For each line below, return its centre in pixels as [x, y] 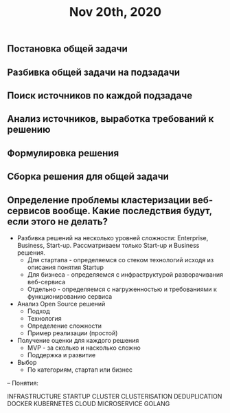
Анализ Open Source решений [61, 304]
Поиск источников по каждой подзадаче [100, 95]
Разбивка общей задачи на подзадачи [94, 72]
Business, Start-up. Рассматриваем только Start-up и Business [108, 245]
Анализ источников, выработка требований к [111, 119]
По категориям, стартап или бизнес [80, 370]
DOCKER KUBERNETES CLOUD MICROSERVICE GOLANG [89, 403]
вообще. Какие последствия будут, [133, 211]
